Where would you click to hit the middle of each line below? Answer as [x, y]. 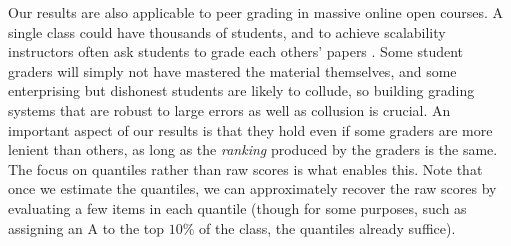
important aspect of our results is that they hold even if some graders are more [250, 129]
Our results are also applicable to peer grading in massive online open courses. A [256, 12]
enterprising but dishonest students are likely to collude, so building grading [241, 90]
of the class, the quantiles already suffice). [327, 227]
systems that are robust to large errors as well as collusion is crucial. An [229, 109]
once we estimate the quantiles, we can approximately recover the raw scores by [252, 188]
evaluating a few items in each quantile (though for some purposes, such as [237, 207]
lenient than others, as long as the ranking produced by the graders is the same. [253, 149]
